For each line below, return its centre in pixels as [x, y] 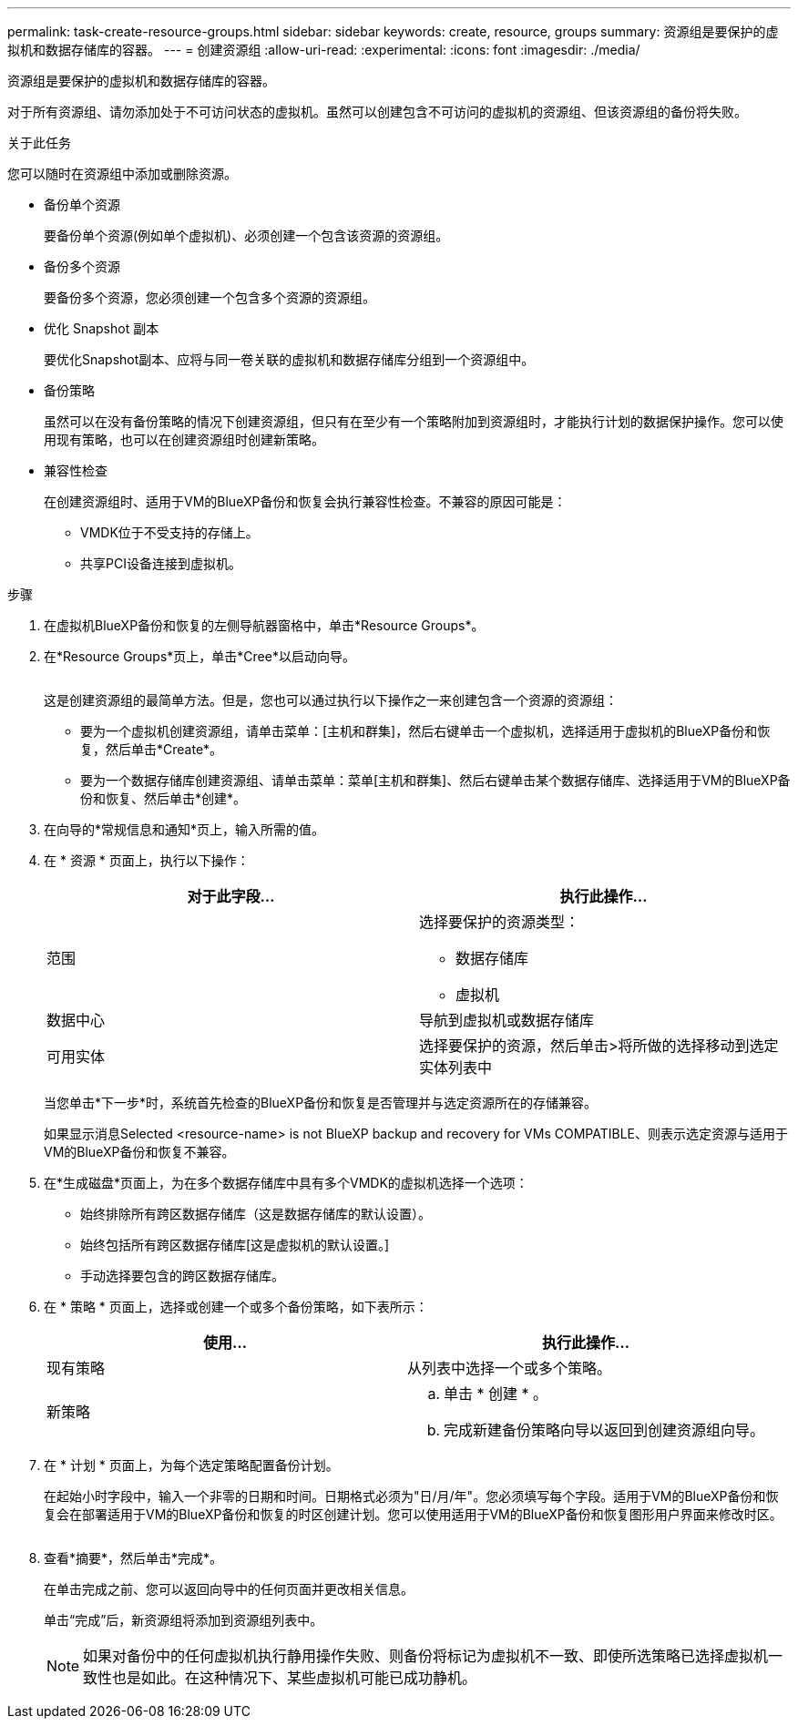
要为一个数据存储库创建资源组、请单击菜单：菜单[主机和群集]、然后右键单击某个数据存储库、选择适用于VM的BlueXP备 [435, 780]
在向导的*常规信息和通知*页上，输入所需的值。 [184, 829]
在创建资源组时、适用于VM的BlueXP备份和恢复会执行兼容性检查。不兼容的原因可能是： [305, 501]
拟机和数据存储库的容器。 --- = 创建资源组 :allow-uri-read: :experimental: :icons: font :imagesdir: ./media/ [324, 50]
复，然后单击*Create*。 [152, 749]
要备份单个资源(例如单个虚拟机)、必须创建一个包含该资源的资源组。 [246, 235]
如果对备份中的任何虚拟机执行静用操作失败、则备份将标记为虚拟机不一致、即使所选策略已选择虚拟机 [426, 1656]
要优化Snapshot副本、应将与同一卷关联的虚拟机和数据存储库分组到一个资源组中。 [289, 359]
